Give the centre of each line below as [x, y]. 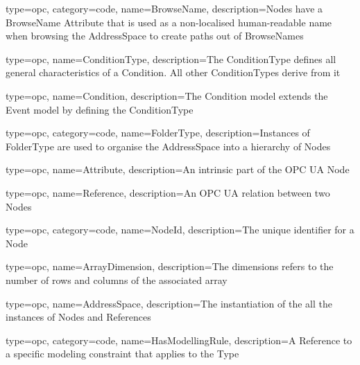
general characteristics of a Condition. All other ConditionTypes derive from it [173, 72]
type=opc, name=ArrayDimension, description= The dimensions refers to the [170, 266]
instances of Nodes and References [78, 317]
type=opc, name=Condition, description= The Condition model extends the [167, 95]
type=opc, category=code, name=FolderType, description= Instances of [158, 133]
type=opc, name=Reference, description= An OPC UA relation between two [168, 192]
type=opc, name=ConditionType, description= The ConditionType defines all [171, 59]
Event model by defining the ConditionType [100, 109]
